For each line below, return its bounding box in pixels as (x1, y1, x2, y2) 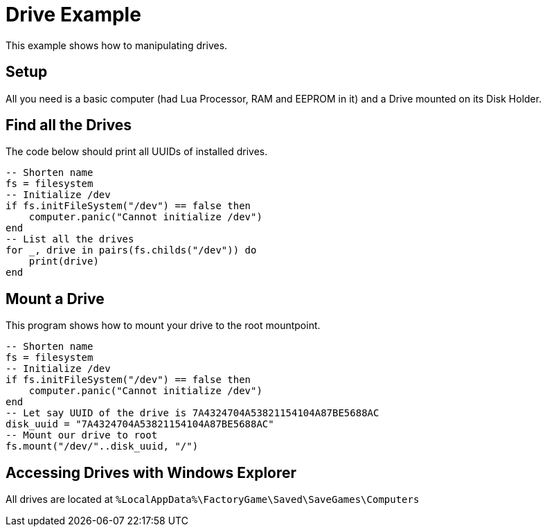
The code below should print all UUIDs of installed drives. (6, 145, 268, 158)
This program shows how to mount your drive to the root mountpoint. (6, 319, 321, 332)
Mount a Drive (6, 290, 105, 308)
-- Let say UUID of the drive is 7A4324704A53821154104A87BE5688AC (6, 407, 379, 419)
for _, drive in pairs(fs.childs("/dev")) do (6, 245, 257, 256)
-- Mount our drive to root (6, 429, 158, 441)
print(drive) (28, 256, 99, 267)
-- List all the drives (6, 233, 134, 245)
